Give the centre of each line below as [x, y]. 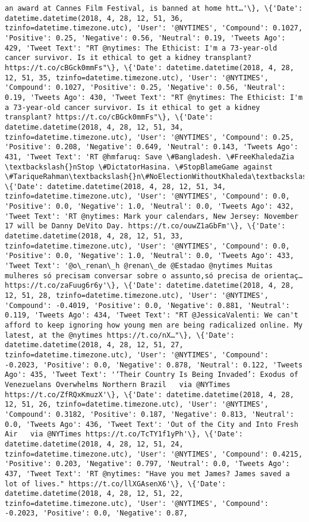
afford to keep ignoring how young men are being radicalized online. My [154, 325]
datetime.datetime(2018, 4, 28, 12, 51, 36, [94, 18]
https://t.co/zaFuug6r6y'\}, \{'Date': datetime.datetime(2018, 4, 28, [149, 286]
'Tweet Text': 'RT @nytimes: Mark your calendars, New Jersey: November [152, 216]
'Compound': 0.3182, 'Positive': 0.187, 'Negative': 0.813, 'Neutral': [149, 414]
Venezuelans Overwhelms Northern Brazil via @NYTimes [118, 384]
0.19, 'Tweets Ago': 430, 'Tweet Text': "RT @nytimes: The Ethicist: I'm [154, 97]
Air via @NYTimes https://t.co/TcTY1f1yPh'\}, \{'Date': [124, 434]
